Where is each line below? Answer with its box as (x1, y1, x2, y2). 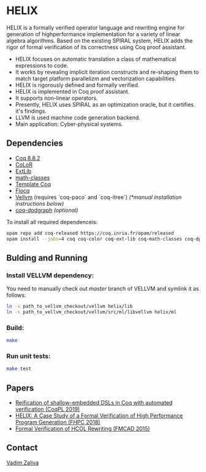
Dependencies (6, 138, 63, 149)
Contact (6, 443, 38, 453)
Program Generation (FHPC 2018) (15, 419, 101, 426)
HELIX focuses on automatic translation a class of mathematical (15, 55, 177, 62)
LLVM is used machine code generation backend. (15, 114, 141, 121)
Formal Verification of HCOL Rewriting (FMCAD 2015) (15, 425, 150, 432)
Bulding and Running (6, 252, 88, 263)
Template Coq (15, 180, 51, 187)
